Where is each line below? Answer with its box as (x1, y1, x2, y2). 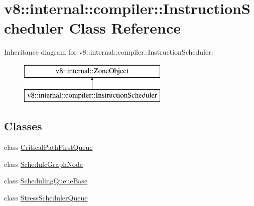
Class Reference (69, 18, 181, 38)
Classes (4, 118, 42, 134)
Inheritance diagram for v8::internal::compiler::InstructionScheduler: (4, 47, 213, 57)
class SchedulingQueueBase (4, 175, 88, 186)
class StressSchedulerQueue (4, 192, 88, 203)
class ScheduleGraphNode (4, 158, 83, 169)
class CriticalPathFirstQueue (4, 142, 93, 152)
